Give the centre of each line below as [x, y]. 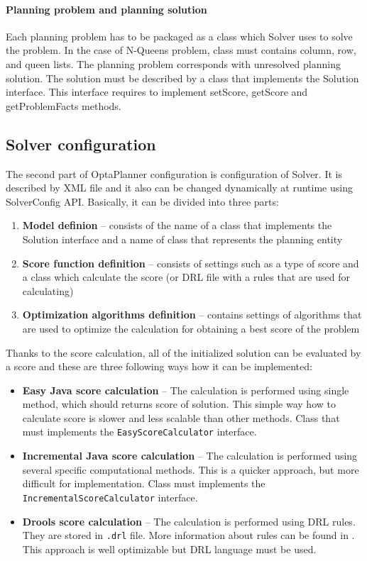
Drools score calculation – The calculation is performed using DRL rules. [189, 521]
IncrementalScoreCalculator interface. [110, 497]
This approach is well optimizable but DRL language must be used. [169, 549]
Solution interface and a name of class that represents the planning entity [182, 239]
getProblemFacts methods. [64, 105]
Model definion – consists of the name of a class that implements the [177, 225]
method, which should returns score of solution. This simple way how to [179, 404]
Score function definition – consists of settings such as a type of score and [191, 263]
